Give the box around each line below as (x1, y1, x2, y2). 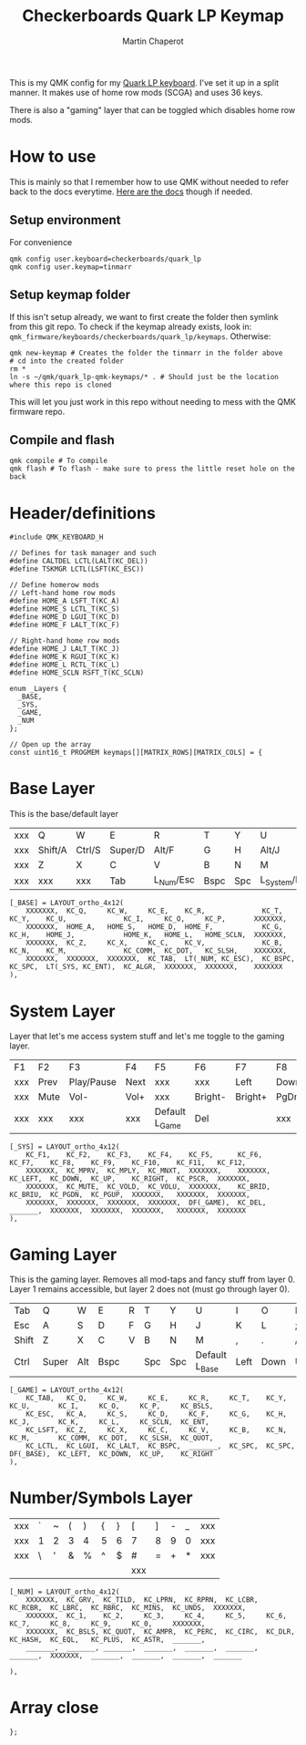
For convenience (9, 236, 73, 247)
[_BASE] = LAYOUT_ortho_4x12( (9, 899, 125, 908)
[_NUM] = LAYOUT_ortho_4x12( (9, 1587, 120, 1596)
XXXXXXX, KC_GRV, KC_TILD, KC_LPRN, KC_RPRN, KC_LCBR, (25, 1595, 259, 1605)
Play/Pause (68, 1076, 117, 1089)
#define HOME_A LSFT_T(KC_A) (9, 596, 120, 606)
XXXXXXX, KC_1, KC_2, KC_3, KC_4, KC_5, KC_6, (25, 1611, 287, 1620)
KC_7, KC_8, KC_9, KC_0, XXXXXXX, (9, 1619, 206, 1628)
